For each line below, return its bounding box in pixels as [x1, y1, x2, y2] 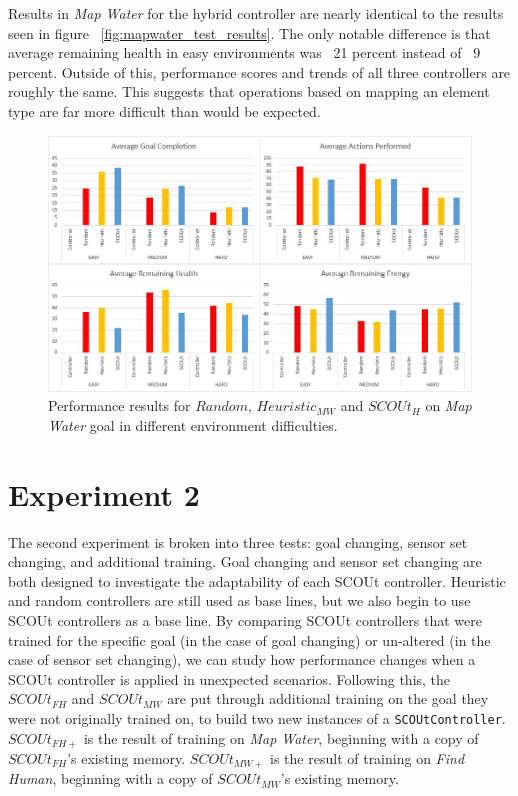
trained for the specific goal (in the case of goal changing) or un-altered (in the [8, 629, 491, 650]
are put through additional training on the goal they [167, 688, 489, 709]
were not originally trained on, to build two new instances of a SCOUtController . [8, 707, 506, 728]
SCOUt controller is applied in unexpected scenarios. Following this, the [8, 668, 451, 689]
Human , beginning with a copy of [8, 768, 213, 789]
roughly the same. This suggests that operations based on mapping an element [8, 81, 490, 102]
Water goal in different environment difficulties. [48, 414, 338, 435]
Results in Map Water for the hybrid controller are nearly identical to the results [8, 3, 504, 23]
